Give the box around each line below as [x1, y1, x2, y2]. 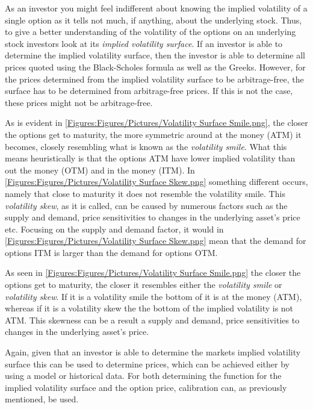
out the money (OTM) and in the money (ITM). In [5, 163, 195, 176]
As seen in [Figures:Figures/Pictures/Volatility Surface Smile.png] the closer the [5, 266, 301, 279]
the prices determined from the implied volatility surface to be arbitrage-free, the [5, 72, 304, 85]
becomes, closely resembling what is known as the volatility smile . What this [5, 140, 287, 152]
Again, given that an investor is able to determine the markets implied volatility [5, 346, 301, 358]
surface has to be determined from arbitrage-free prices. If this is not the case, [5, 84, 293, 97]
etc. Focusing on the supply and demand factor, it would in [5, 222, 224, 235]
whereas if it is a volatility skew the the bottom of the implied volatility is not [5, 302, 294, 314]
